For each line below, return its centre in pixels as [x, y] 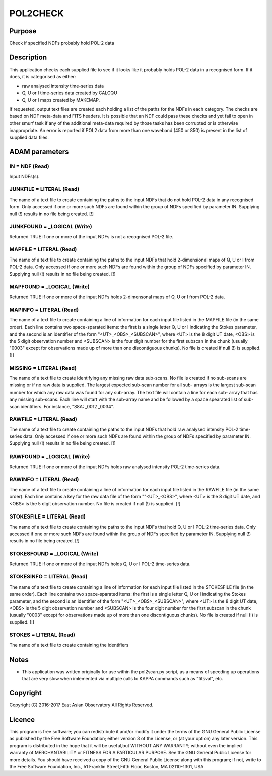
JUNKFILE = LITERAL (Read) [44, 189]
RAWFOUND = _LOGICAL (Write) [50, 457]
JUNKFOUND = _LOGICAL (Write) [51, 227]
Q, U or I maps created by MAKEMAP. [61, 100]
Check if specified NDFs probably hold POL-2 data [62, 43]
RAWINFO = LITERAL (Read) [44, 480]
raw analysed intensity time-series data [63, 86]
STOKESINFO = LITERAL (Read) [48, 577]
